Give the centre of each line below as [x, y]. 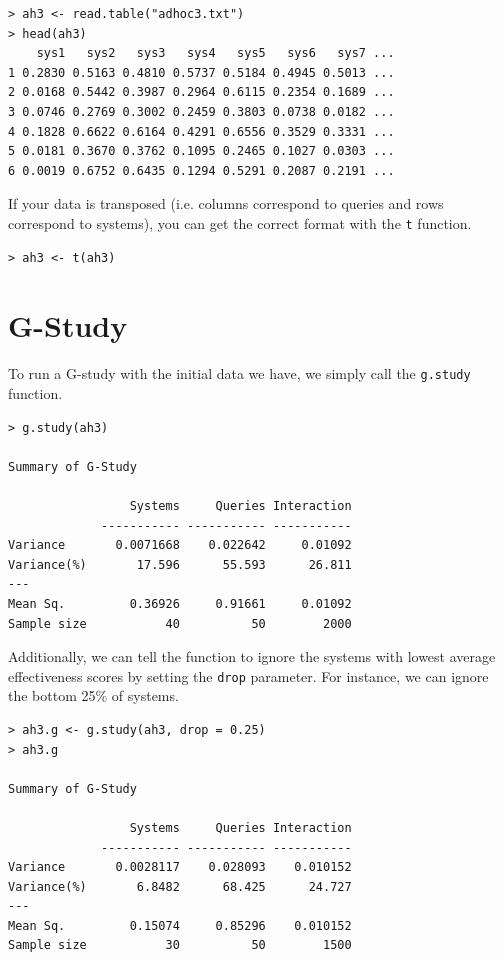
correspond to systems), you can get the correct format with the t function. [240, 222]
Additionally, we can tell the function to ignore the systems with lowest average [252, 656]
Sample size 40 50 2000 [180, 623]
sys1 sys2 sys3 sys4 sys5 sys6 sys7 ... [215, 53]
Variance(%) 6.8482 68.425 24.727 [180, 886]
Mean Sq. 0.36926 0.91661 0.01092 [180, 603]
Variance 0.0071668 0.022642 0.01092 [180, 545]
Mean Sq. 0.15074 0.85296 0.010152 [180, 925]
